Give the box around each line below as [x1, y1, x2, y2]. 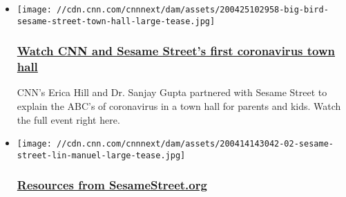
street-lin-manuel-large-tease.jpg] [17, 150, 186, 160]
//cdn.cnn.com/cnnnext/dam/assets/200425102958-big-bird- [57, 5, 329, 15]
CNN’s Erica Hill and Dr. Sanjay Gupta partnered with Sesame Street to [17, 85, 327, 100]
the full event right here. [17, 112, 120, 126]
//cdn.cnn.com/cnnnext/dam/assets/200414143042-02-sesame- [57, 139, 334, 149]
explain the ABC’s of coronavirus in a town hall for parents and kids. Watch [17, 99, 341, 113]
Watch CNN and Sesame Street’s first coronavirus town [17, 42, 336, 59]
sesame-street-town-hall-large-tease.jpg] [17, 16, 215, 26]
